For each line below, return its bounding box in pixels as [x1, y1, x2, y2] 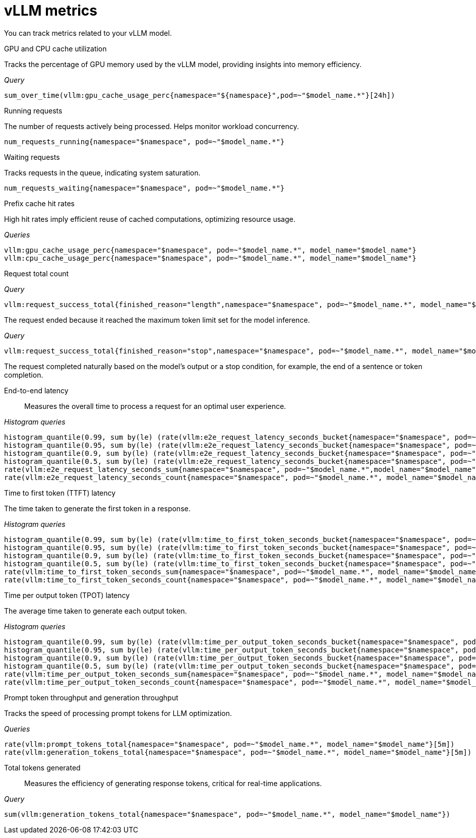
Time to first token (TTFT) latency [4, 488, 116, 497]
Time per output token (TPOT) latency [4, 590, 130, 600]
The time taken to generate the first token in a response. [4, 504, 191, 513]
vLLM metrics [4, 2, 97, 19]
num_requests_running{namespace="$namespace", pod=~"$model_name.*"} [4, 137, 285, 146]
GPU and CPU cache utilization [4, 44, 107, 53]
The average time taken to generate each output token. [4, 606, 187, 615]
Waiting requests [4, 152, 60, 161]
